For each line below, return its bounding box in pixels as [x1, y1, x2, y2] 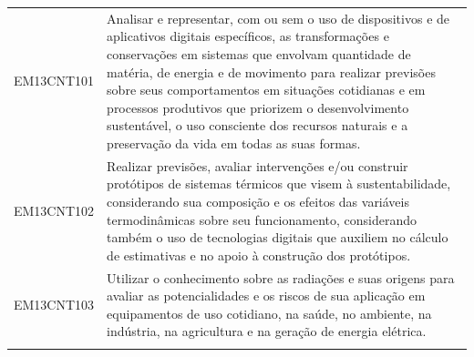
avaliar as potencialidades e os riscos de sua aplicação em [107, 286, 426, 305]
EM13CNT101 [14, 71, 95, 90]
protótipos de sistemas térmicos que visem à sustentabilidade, [107, 174, 451, 193]
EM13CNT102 [14, 200, 95, 219]
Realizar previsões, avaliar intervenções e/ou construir [107, 156, 408, 175]
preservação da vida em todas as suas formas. [107, 133, 361, 152]
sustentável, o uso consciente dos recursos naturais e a [107, 116, 408, 135]
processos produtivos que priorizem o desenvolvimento [107, 97, 409, 117]
